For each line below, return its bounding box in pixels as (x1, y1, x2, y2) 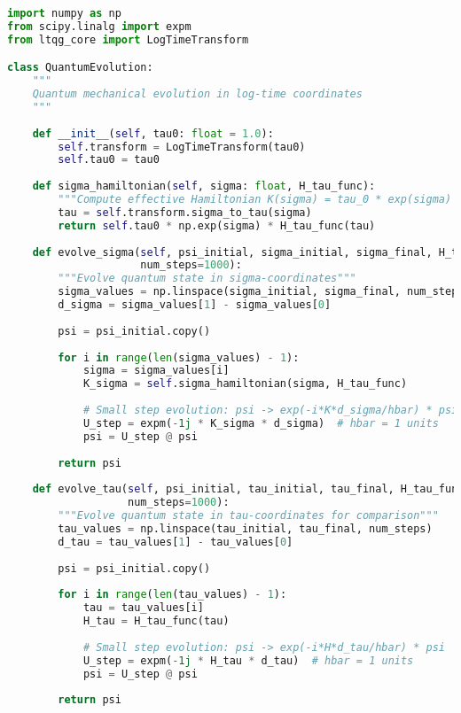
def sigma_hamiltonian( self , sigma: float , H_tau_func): (32, 180, 376, 193)
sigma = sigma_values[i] (82, 364, 230, 377)
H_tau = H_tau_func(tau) (82, 615, 230, 628)
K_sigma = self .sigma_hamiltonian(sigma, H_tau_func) (82, 377, 408, 391)
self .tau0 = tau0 (58, 153, 160, 167)
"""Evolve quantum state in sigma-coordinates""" (58, 272, 356, 285)
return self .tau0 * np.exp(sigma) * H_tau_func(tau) (58, 219, 376, 232)
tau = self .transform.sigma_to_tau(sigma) (58, 205, 312, 219)
